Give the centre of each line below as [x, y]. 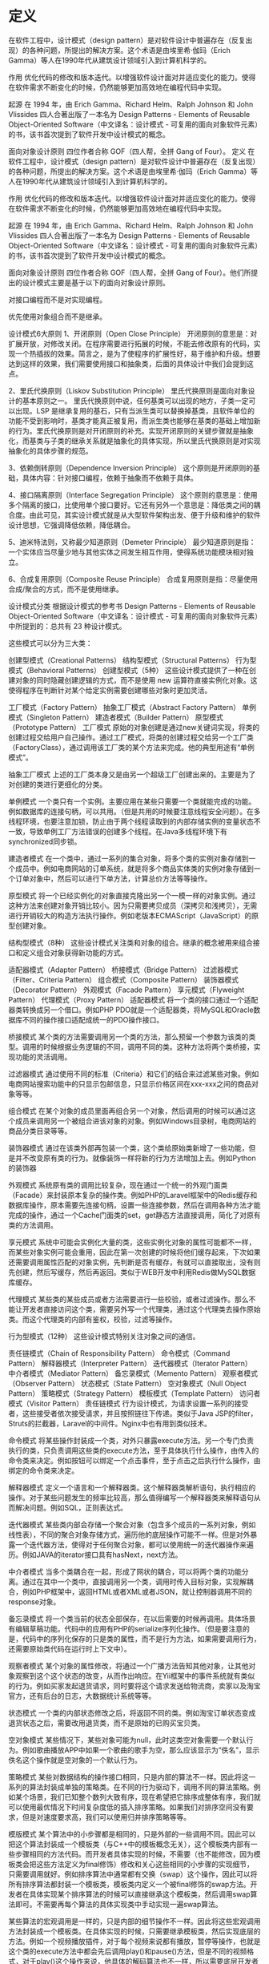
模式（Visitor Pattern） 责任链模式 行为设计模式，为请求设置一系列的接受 [128, 1403]
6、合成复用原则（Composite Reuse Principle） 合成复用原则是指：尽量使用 [133, 579]
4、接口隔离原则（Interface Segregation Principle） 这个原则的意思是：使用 [133, 494]
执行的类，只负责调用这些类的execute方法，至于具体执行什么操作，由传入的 [134, 1450]
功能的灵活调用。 [43, 1057]
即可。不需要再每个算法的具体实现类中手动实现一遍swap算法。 [118, 1904]
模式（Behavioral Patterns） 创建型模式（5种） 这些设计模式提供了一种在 [129, 670]
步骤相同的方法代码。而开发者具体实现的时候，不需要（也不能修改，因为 [134, 1854]
